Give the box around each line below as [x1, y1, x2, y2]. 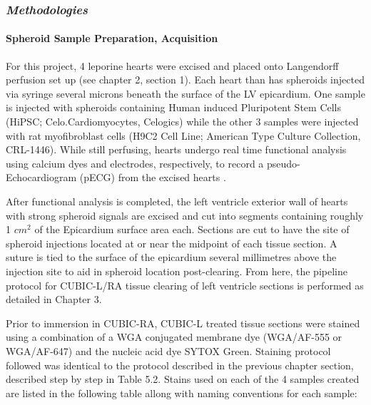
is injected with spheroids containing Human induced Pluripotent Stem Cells [6, 100, 342, 115]
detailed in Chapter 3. [6, 292, 102, 307]
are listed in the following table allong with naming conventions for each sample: [6, 385, 357, 400]
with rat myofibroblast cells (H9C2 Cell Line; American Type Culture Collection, [6, 128, 361, 143]
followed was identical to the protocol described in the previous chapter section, [6, 357, 354, 372]
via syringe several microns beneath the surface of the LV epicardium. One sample [6, 86, 365, 101]
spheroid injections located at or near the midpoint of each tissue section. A [6, 235, 337, 250]
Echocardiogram [6, 170, 77, 185]
